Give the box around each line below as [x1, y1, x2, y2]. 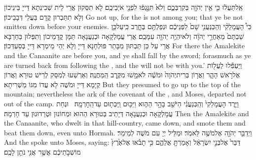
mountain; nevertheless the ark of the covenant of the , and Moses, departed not [4, 89, 247, 99]
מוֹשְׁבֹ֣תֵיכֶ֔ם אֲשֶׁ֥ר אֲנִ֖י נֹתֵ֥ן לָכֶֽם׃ [4, 146, 81, 157]
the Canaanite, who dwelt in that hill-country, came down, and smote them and [4, 118, 246, 128]
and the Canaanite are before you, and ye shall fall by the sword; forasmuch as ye [4, 50, 251, 60]
